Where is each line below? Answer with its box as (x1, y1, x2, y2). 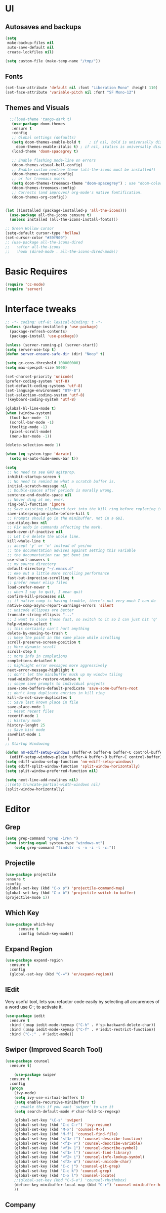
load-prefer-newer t (7, 584, 50, 589)
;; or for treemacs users (11, 176, 65, 181)
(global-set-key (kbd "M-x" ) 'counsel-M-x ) (14, 1127, 105, 1132)
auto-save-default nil (7, 45, 54, 50)
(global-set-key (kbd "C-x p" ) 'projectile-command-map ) (5, 886, 125, 891)
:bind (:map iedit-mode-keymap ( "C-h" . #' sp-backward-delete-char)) (9, 1022, 156, 1027)
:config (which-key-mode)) (18, 931, 74, 936)
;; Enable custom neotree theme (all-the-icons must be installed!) (11, 167, 156, 172)
